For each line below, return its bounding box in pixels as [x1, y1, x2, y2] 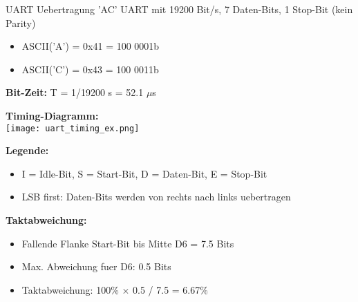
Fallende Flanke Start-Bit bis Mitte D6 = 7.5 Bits [21, 236, 234, 250]
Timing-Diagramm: [6, 108, 99, 122]
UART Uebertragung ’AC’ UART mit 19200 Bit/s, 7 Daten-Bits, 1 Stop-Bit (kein [6, 2, 353, 16]
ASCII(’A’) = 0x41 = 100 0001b [21, 39, 160, 53]
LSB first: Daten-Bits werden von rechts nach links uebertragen [21, 189, 291, 204]
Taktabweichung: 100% [21, 282, 119, 296]
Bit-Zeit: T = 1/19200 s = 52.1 [6, 85, 144, 100]
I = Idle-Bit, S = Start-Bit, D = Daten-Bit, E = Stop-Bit [21, 166, 267, 180]
